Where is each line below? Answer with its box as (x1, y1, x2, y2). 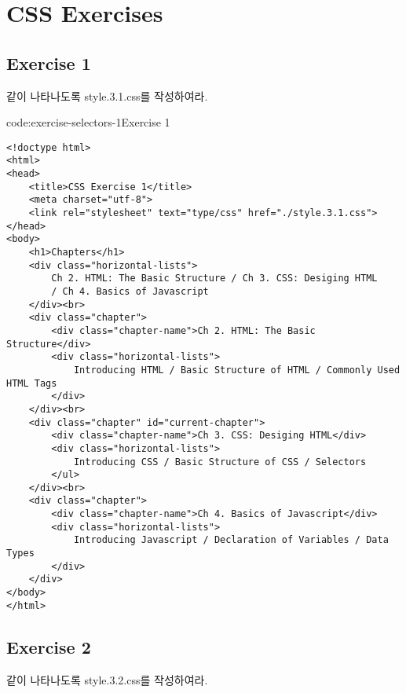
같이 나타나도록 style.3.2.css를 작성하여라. (6, 671, 208, 687)
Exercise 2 (6, 634, 91, 658)
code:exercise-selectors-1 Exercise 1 (6, 114, 170, 130)
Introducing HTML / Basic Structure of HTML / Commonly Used (73, 364, 401, 376)
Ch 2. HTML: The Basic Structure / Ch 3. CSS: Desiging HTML (51, 273, 378, 284)
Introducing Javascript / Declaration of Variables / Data (73, 534, 389, 546)
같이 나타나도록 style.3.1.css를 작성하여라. (6, 87, 208, 104)
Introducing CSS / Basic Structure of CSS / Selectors (73, 456, 367, 467)
